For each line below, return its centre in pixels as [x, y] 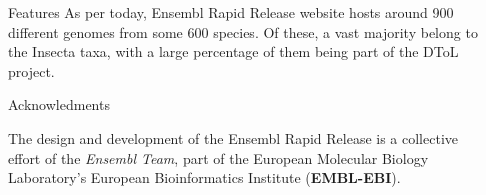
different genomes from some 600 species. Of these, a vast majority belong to [243, 31]
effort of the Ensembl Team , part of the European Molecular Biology [218, 157]
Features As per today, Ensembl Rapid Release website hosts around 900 [231, 12]
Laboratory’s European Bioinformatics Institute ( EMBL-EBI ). [204, 177]
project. [31, 70]
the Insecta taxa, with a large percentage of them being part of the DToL [233, 51]
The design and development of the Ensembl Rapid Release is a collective [233, 137]
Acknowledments [59, 104]
